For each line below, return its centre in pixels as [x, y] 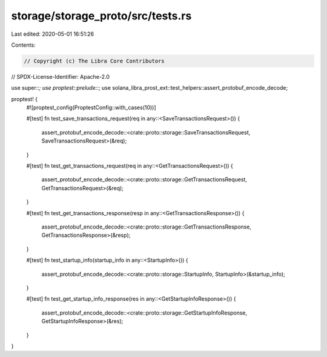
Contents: [23, 45]
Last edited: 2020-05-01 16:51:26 [52, 34]
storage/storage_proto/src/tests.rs [101, 16]
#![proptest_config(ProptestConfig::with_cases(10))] [91, 108]
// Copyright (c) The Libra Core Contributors [94, 61]
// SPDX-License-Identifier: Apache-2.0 [61, 76]
